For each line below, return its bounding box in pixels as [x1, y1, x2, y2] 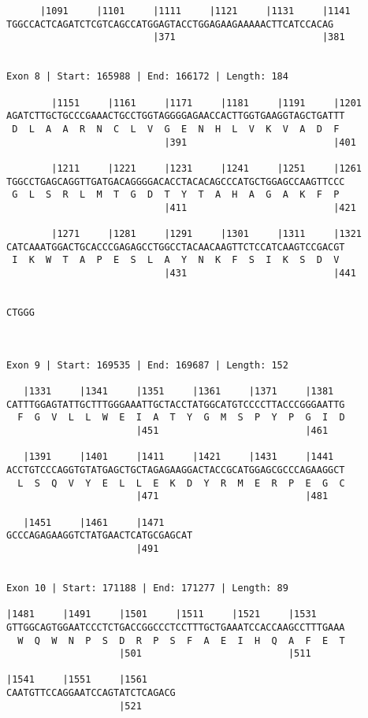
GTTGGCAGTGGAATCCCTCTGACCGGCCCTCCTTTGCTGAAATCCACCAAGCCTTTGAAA [6, 621, 345, 633]
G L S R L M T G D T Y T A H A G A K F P [12, 189, 340, 201]
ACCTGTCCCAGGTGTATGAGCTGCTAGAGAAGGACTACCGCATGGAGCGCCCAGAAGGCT [6, 464, 345, 476]
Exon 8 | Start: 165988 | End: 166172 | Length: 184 [6, 71, 288, 83]
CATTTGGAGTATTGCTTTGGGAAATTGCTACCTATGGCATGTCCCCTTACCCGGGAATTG [6, 398, 345, 410]
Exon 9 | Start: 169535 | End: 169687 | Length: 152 [6, 359, 288, 371]
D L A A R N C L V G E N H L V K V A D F [12, 123, 340, 135]
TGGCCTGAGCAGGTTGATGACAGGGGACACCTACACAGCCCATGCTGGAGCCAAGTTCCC [6, 176, 345, 187]
